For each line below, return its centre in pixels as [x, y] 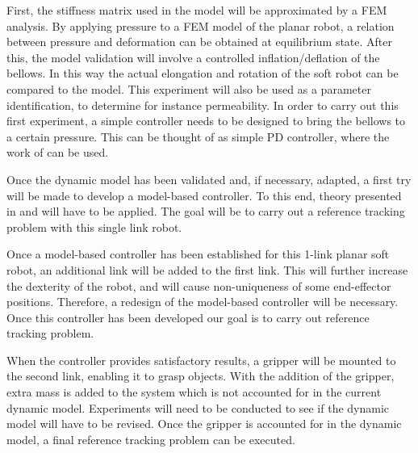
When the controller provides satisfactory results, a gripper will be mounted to [201, 360]
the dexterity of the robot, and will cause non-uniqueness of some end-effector [199, 285]
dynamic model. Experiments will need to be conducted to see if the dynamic [198, 407]
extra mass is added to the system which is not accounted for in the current [194, 392]
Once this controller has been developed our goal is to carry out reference [188, 317]
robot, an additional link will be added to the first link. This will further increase [207, 269]
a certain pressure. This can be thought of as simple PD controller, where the [198, 136]
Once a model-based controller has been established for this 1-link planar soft [198, 254]
